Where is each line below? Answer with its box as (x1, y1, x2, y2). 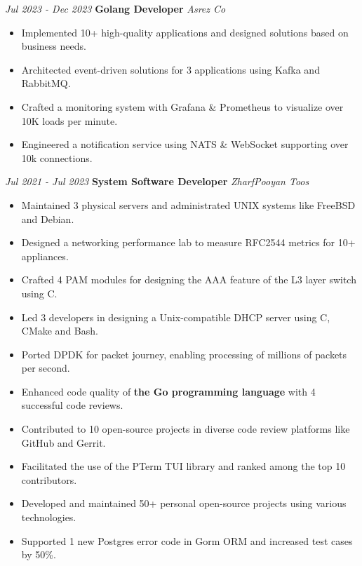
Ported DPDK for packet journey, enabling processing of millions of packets (21, 346, 347, 361)
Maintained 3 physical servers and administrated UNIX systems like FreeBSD (21, 197, 356, 212)
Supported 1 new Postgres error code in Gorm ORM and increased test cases (21, 533, 353, 548)
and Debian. (21, 211, 74, 226)
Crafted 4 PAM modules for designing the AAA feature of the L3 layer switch (21, 272, 356, 287)
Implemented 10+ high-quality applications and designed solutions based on (21, 25, 349, 39)
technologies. (21, 510, 76, 525)
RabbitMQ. (21, 76, 71, 90)
